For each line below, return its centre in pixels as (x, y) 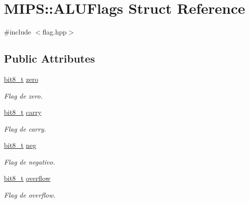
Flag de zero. (23, 95)
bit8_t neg (20, 145)
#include (18, 32)
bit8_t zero (21, 79)
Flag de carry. (25, 128)
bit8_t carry (23, 112)
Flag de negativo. (29, 161)
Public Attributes (50, 58)
